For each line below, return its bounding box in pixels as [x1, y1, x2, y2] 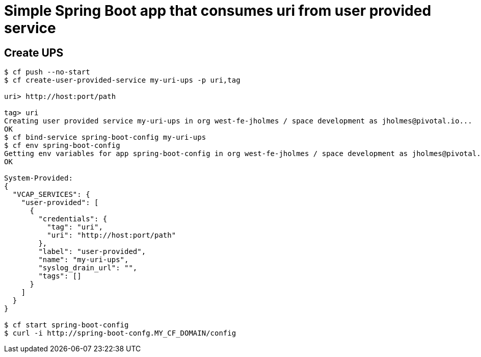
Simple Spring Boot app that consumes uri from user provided [4, 2, 432, 19]
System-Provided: [4, 174, 73, 183]
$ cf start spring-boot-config [4, 321, 129, 329]
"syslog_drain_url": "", [38, 264, 138, 272]
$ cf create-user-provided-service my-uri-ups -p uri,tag [4, 76, 240, 85]
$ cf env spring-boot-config [4, 141, 120, 150]
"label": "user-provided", [38, 247, 146, 256]
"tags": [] [38, 272, 82, 280]
